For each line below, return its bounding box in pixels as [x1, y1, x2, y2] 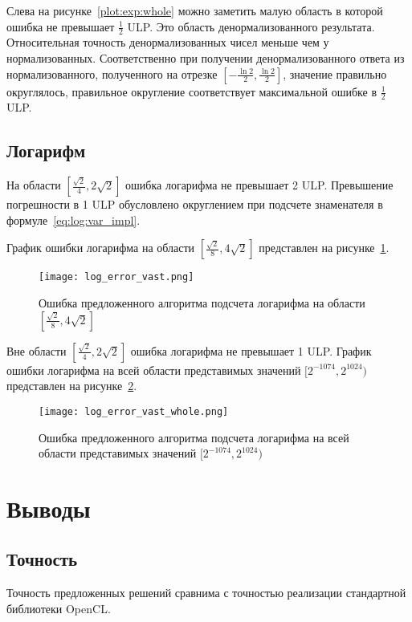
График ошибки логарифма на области [6, 239, 195, 256]
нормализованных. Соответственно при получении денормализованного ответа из [6, 50, 405, 67]
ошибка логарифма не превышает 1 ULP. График [130, 342, 372, 359]
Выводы [6, 491, 91, 524]
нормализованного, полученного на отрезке [6, 65, 218, 82]
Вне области [6, 342, 67, 359]
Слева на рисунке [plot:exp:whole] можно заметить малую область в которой [6, 2, 383, 18]
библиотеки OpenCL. [6, 600, 111, 616]
